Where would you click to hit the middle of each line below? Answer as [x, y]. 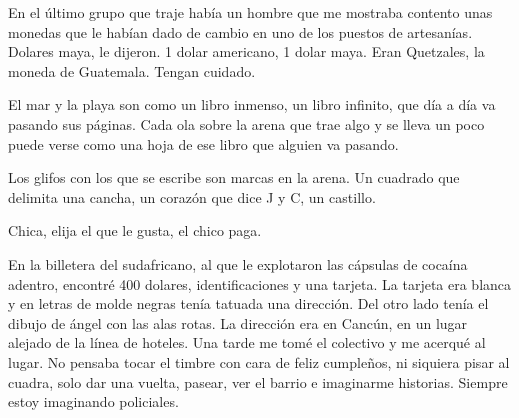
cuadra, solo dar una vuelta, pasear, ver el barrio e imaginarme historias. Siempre [258, 381]
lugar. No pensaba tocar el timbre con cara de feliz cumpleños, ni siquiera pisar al [259, 361]
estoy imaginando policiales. [93, 401]
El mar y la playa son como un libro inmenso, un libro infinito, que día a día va [252, 104]
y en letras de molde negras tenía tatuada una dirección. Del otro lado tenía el [248, 303]
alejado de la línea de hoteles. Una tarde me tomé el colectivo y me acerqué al [247, 342]
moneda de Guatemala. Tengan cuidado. [132, 70]
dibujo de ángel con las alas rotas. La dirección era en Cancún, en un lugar [238, 322]
